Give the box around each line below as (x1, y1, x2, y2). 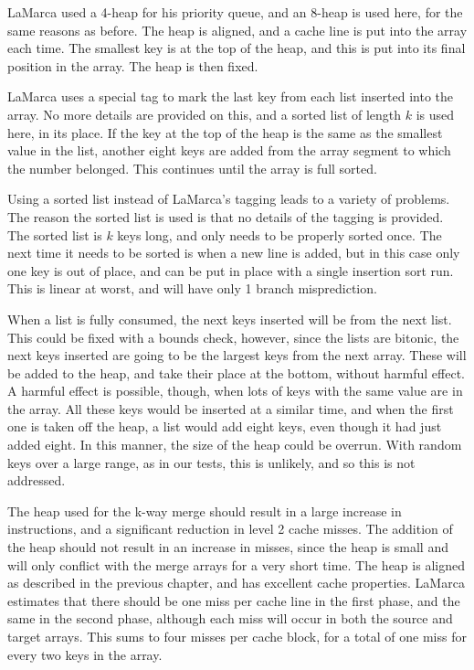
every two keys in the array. (7, 644, 163, 664)
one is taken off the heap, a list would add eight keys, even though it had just (7, 417, 442, 436)
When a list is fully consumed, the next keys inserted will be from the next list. (7, 309, 452, 328)
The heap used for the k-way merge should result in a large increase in (7, 501, 402, 520)
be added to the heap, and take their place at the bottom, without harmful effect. (7, 363, 465, 382)
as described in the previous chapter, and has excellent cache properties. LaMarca (7, 573, 465, 592)
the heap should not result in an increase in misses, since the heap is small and (7, 537, 448, 557)
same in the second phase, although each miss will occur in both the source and (7, 609, 453, 628)
